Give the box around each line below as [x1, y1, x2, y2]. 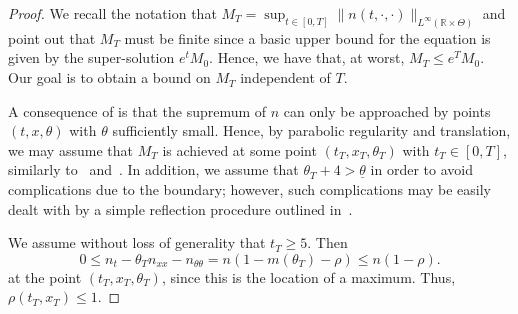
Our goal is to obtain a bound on [8, 67, 211, 88]
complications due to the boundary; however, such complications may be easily [8, 179, 491, 200]
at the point [8, 266, 82, 287]
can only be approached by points [283, 100, 491, 121]
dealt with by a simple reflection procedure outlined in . [8, 198, 353, 219]
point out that [8, 27, 96, 48]
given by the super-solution [8, 47, 175, 68]
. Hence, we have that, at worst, [209, 47, 405, 68]
